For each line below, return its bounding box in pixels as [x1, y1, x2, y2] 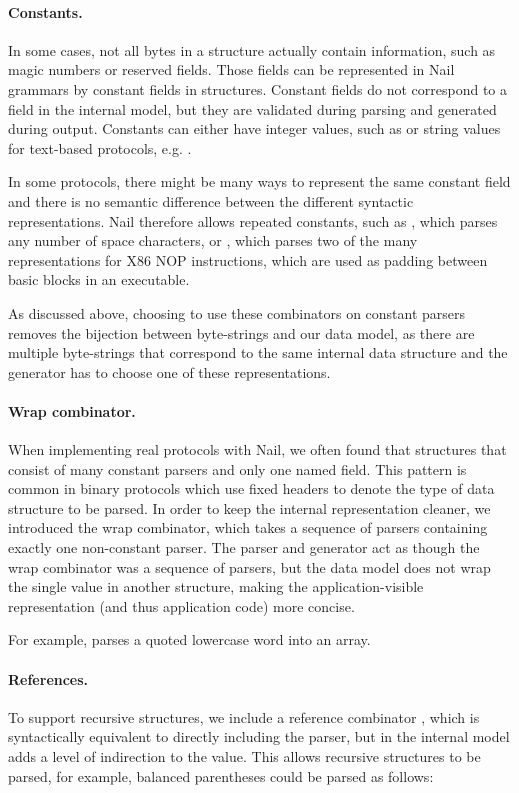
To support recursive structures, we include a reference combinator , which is [8, 706, 480, 727]
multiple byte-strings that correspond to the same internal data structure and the [8, 342, 508, 363]
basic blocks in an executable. [8, 269, 190, 290]
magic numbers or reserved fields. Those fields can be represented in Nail [8, 59, 455, 80]
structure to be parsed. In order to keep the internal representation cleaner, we [8, 497, 491, 518]
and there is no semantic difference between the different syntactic [8, 190, 414, 211]
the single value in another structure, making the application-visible [8, 576, 424, 597]
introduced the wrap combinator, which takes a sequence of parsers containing [8, 517, 488, 538]
